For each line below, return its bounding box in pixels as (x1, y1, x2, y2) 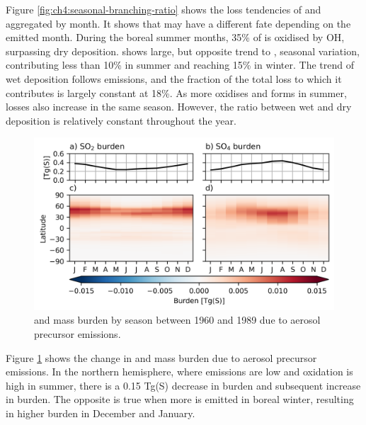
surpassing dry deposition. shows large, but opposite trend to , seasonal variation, (6, 43, 360, 58)
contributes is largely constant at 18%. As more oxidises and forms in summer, (6, 85, 347, 100)
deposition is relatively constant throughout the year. (6, 113, 236, 127)
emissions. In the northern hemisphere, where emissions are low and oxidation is (6, 364, 353, 379)
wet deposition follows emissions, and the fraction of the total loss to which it (6, 71, 342, 86)
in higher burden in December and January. (6, 405, 195, 420)
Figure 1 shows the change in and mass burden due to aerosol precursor (6, 350, 317, 365)
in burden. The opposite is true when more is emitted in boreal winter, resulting (6, 392, 354, 407)
